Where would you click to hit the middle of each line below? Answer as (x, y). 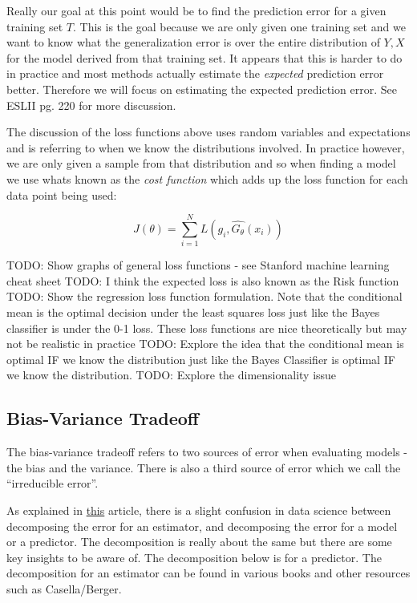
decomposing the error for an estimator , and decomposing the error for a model (202, 526)
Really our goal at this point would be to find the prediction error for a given (196, 10)
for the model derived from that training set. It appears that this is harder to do (204, 57)
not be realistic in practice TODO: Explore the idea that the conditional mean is (205, 344)
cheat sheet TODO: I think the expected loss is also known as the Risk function (203, 280)
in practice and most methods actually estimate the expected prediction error (195, 73)
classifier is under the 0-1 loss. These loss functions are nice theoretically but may (207, 328)
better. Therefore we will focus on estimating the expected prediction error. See (202, 89)
